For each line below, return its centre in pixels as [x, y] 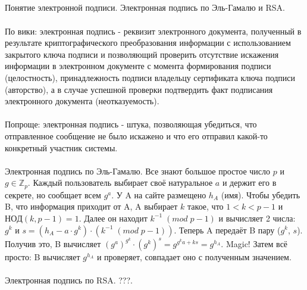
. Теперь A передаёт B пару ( [227, 230]
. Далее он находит [113, 218]
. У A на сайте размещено [159, 194]
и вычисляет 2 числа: [257, 218]
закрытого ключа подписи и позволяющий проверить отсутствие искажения [142, 54]
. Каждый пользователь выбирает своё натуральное [120, 183]
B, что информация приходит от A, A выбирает [91, 206]
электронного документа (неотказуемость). [82, 101]
